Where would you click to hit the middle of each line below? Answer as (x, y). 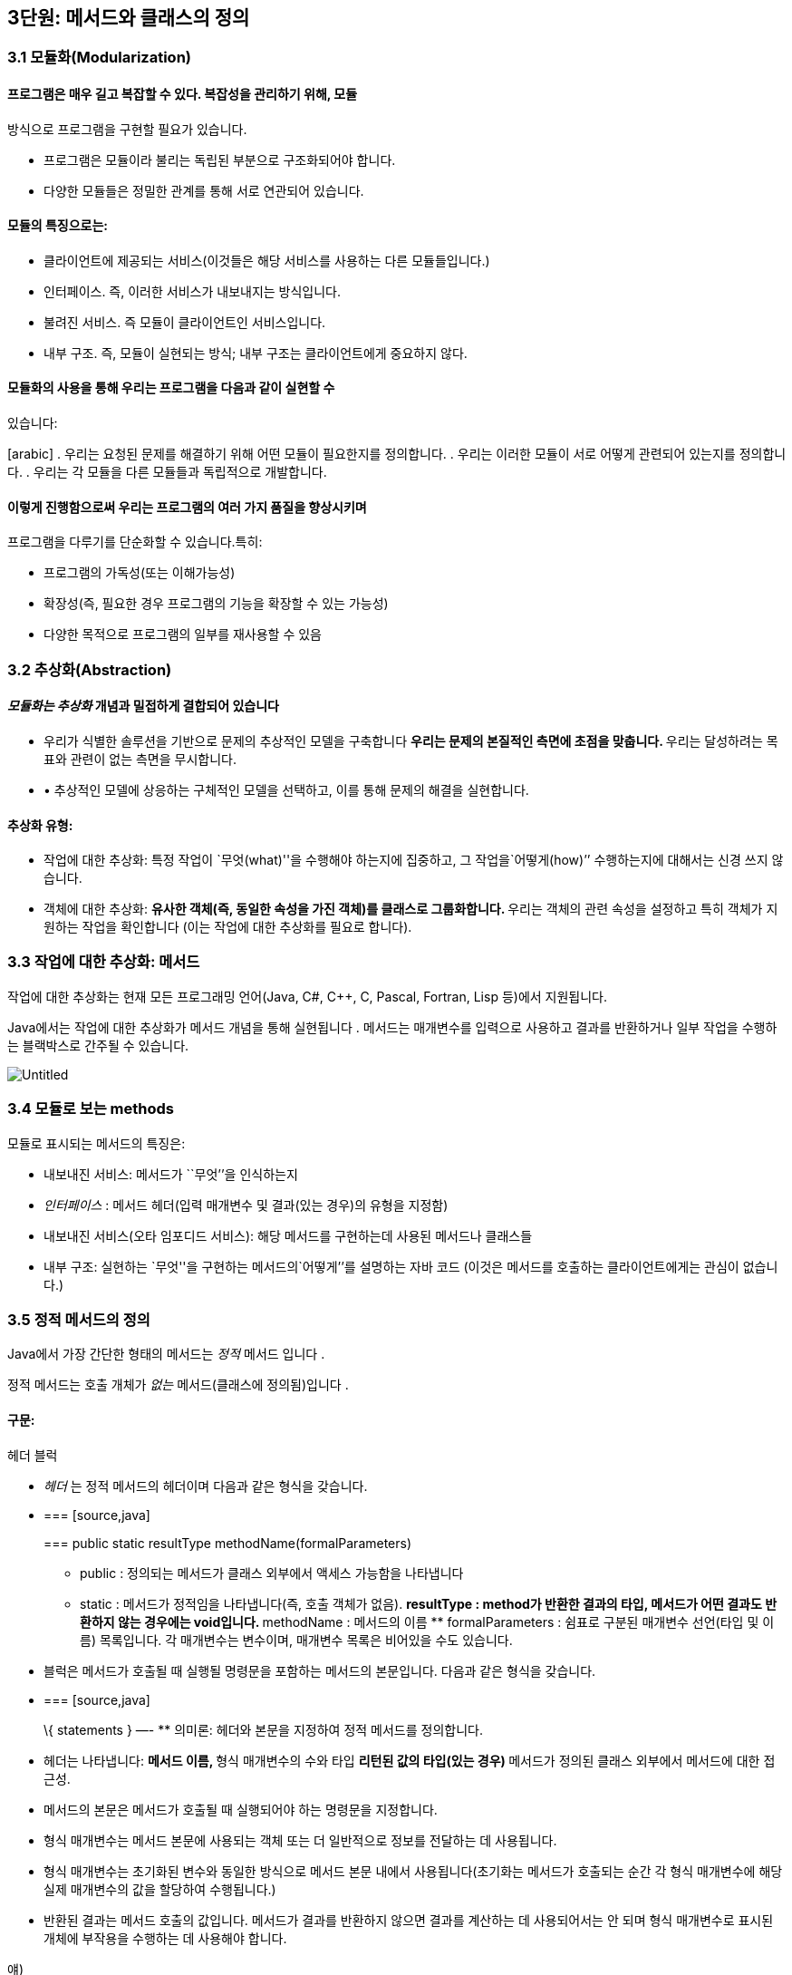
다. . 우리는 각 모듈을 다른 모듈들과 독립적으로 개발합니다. (167, 472)
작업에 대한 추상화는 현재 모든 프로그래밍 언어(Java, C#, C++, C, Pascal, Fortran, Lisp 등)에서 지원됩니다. (308, 996)
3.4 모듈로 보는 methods (91, 1109)
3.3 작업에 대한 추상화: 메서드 (104, 962)
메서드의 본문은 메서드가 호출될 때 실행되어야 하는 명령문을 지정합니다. (241, 1809)
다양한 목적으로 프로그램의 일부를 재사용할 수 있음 (183, 634)
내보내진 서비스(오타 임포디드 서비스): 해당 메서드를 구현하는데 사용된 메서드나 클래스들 (288, 1235)
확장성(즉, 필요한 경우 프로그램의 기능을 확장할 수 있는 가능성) (216, 604)
